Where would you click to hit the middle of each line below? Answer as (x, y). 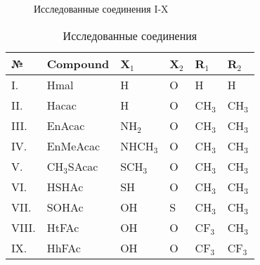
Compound (78, 63)
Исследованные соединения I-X (101, 8)
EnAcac (66, 125)
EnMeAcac (73, 146)
